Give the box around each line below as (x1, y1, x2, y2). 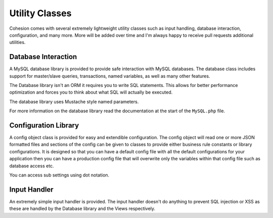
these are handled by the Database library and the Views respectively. (9, 205, 156, 212)
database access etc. (9, 162, 54, 169)
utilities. (9, 39, 26, 46)
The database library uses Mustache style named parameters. (9, 99, 139, 105)
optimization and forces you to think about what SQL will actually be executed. (9, 89, 173, 96)
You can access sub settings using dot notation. (9, 172, 110, 178)
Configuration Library (9, 121, 79, 129)
